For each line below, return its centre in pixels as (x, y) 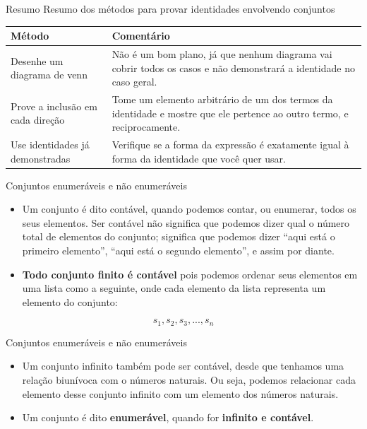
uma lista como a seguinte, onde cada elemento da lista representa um (174, 288)
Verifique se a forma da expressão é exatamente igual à (230, 144)
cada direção (38, 120)
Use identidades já (50, 144)
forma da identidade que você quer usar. (199, 158)
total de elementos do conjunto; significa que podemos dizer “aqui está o (179, 236)
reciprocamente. (146, 127)
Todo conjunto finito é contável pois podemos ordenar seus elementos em (190, 274)
